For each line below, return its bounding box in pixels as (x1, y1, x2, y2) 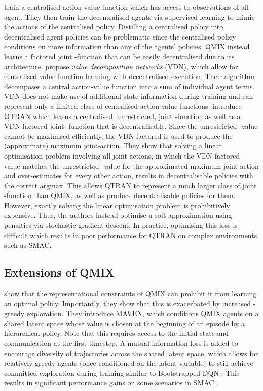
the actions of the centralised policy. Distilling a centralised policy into (4, 21, 223, 32)
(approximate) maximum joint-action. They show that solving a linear (4, 140, 222, 151)
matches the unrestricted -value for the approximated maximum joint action (22, 160, 259, 171)
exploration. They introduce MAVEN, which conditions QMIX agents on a (26, 308, 259, 319)
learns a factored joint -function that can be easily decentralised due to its (4, 51, 235, 61)
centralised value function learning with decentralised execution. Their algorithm (4, 71, 254, 82)
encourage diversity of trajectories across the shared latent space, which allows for (4, 347, 258, 358)
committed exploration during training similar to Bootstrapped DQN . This (4, 367, 240, 378)
